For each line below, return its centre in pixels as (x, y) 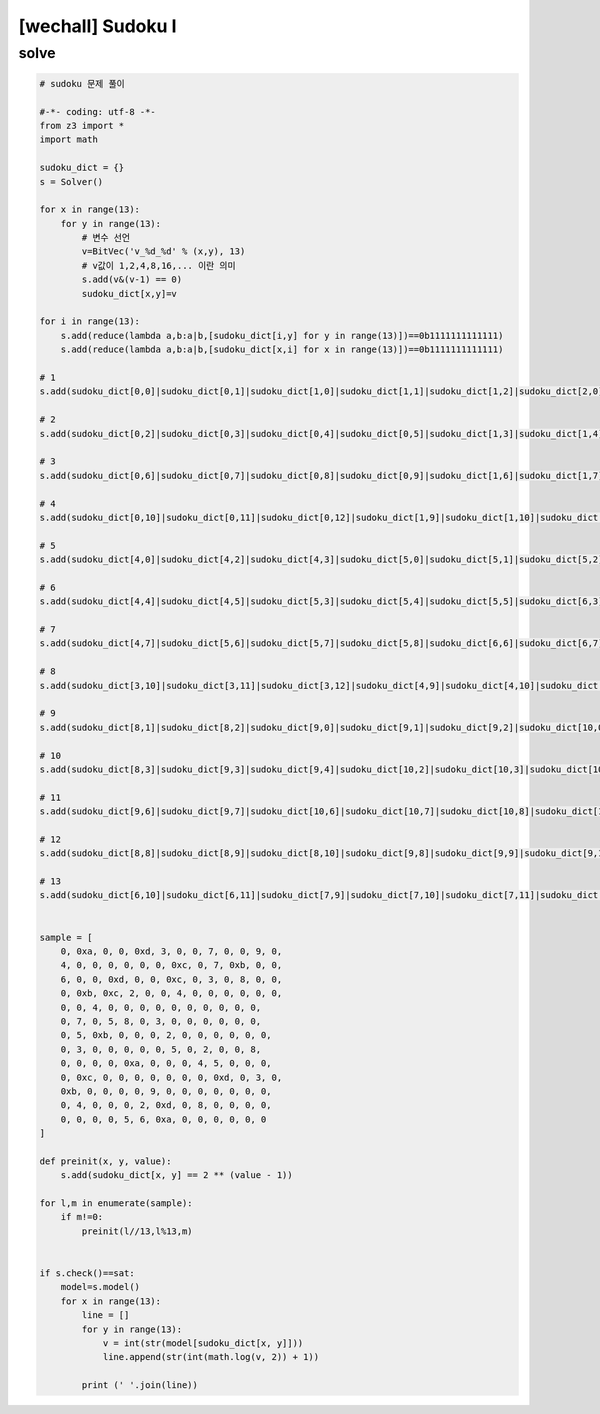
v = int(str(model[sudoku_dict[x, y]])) (203, 1343)
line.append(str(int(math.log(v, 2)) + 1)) (211, 1357)
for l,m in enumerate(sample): (116, 1203)
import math (69, 139)
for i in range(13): (89, 321)
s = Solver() (71, 181)
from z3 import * (82, 125)
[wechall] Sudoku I (97, 26)
